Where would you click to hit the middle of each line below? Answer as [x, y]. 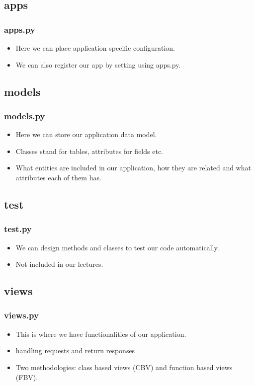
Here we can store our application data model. [86, 134]
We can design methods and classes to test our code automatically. [117, 247]
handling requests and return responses [75, 350]
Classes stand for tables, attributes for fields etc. [89, 151]
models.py [25, 116]
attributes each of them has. [58, 177]
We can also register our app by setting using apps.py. [98, 64]
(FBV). [27, 377]
